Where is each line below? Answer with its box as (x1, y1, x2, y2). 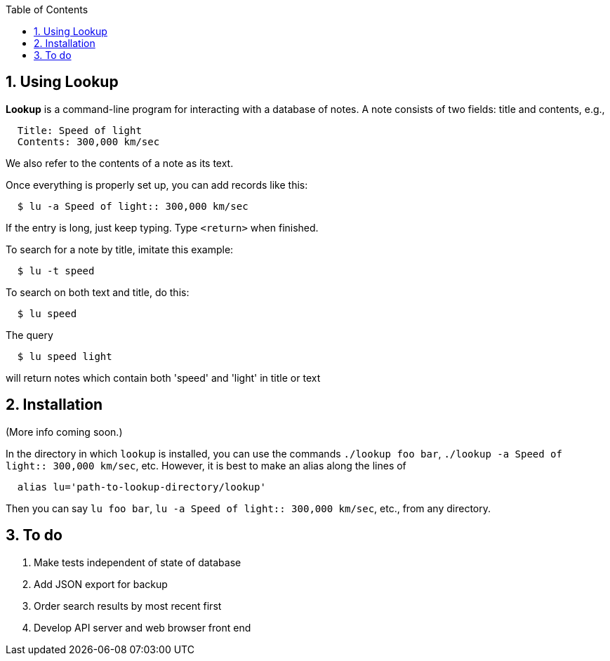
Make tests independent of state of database (34, 556, 241, 568)
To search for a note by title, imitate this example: (6, 243, 234, 255)
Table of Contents (6, 4, 88, 15)
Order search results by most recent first (34, 599, 222, 612)
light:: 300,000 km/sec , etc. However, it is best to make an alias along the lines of (6, 459, 406, 472)
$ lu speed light (17, 350, 112, 362)
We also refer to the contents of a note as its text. (6, 156, 234, 169)
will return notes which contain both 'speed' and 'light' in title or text (6, 371, 321, 384)
